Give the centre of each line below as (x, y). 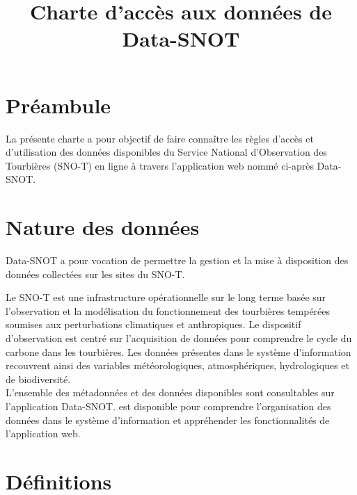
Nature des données (103, 227)
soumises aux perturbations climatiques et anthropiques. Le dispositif (153, 324)
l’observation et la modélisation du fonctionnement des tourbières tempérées (168, 310)
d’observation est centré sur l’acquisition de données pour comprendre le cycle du (179, 338)
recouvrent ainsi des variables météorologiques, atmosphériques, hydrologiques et (177, 365)
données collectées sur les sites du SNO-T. (95, 274)
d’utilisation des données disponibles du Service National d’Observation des (166, 152)
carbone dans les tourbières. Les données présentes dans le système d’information (178, 351)
